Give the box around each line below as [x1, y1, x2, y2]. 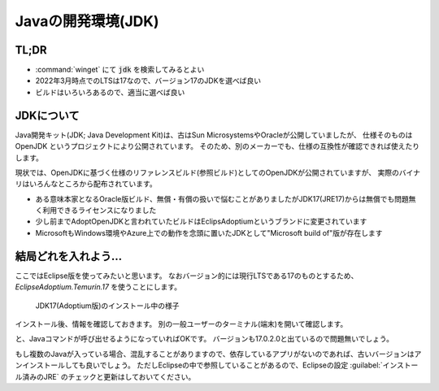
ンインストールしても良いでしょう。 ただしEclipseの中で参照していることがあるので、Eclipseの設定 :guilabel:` [15, 360, 384, 370]
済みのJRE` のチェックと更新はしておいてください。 [21, 371, 196, 381]
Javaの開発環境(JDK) [15, 12, 159, 30]
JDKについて [15, 108, 80, 122]
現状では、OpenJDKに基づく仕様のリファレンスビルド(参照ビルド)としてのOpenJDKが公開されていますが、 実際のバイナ [15, 167, 420, 177]
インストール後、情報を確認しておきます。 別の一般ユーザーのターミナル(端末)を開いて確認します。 [15, 319, 348, 328]
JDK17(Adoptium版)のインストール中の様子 [35, 301, 180, 311]
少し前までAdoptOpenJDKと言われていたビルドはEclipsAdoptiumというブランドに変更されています [35, 216, 367, 227]
